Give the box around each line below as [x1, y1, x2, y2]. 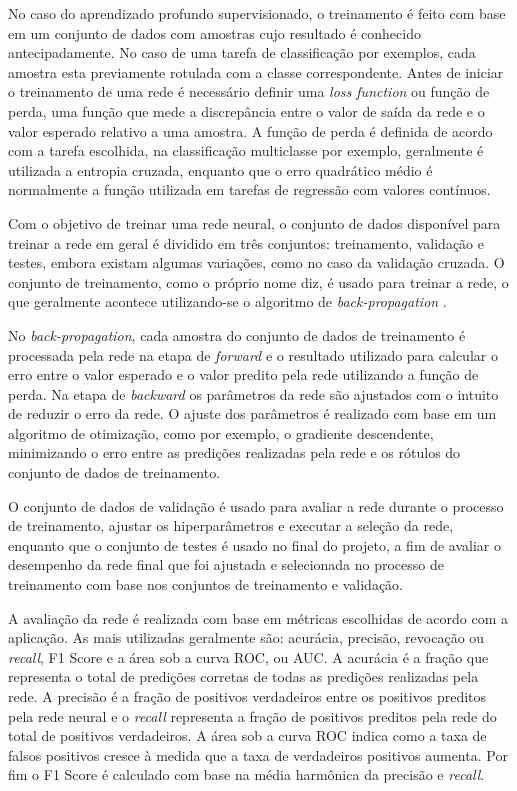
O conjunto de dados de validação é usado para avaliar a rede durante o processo [8, 495, 504, 516]
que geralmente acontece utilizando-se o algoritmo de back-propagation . [8, 291, 447, 312]
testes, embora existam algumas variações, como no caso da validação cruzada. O [8, 252, 505, 273]
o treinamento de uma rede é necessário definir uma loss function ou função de [8, 81, 490, 102]
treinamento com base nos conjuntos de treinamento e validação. [8, 574, 403, 595]
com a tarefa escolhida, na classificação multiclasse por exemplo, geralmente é [8, 140, 484, 161]
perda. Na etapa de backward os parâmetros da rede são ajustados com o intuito [8, 383, 499, 404]
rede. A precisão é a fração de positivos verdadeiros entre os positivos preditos [8, 686, 487, 706]
